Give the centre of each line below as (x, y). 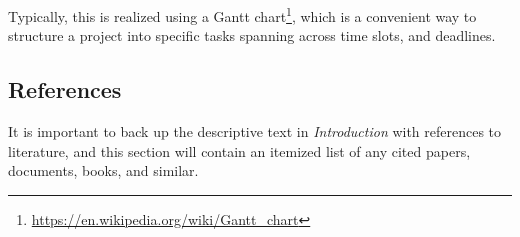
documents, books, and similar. (103, 170)
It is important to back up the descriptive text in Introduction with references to (255, 131)
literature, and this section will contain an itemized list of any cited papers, (239, 150)
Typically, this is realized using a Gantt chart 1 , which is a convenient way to (242, 14)
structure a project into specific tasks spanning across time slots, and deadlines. (252, 35)
